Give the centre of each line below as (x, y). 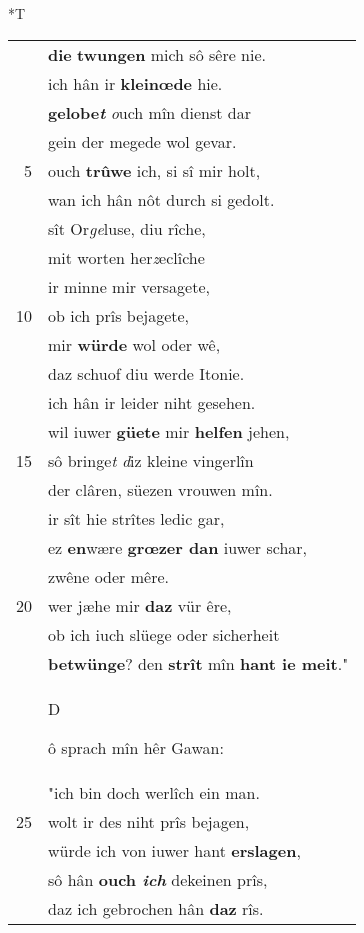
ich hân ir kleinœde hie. (135, 83)
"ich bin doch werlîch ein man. (154, 792)
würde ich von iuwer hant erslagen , (174, 850)
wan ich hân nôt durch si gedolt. (161, 199)
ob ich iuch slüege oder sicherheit (164, 634)
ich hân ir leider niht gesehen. (152, 402)
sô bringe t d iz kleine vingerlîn (151, 460)
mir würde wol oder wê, (134, 344)
